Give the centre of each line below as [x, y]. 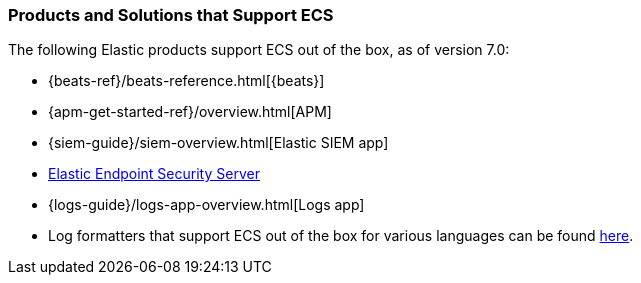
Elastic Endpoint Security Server [154, 174]
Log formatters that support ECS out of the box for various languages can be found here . [341, 236]
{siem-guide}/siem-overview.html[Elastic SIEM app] [218, 143]
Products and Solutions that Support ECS [171, 15]
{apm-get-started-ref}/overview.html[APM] [190, 112]
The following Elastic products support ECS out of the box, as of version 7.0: [259, 50]
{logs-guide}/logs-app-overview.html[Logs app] [206, 205]
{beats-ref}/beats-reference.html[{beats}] [186, 81]
